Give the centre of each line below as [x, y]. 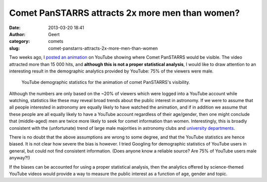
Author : [17, 34]
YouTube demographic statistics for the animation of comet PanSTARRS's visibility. [106, 82]
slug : [14, 48]
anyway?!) [20, 158]
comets [56, 41]
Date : [15, 28]
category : [20, 41]
